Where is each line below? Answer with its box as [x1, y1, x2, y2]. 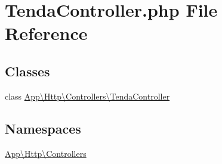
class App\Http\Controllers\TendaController [5, 89, 170, 102]
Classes [5, 61, 50, 80]
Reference [5, 21, 88, 45]
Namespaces [5, 119, 81, 137]
